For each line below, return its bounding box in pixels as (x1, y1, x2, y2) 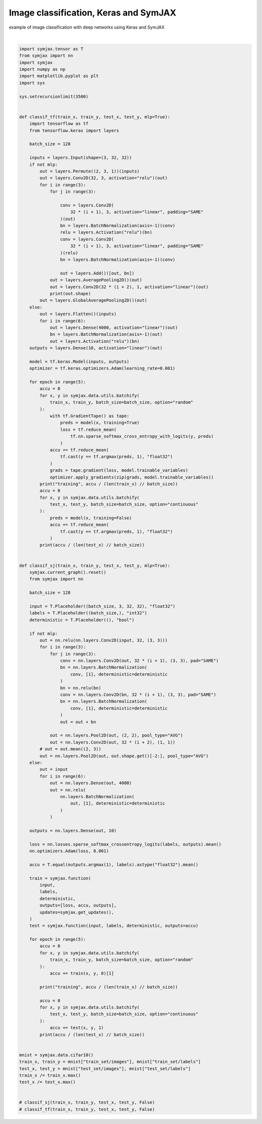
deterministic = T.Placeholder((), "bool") (29, 617, 134, 623)
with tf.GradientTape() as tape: (49, 413, 130, 419)
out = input (39, 766, 68, 772)
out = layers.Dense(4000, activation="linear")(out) (49, 324, 178, 330)
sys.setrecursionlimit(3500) (19, 94, 89, 99)
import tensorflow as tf (29, 121, 89, 126)
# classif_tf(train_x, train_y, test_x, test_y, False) (19, 1107, 155, 1112)
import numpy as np (19, 67, 65, 72)
